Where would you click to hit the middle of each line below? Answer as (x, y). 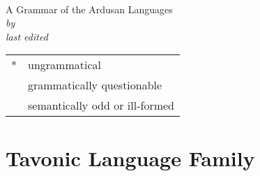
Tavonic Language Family (130, 157)
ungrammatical (64, 65)
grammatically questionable (95, 85)
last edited (27, 36)
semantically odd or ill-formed (101, 105)
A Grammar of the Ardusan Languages (89, 9)
